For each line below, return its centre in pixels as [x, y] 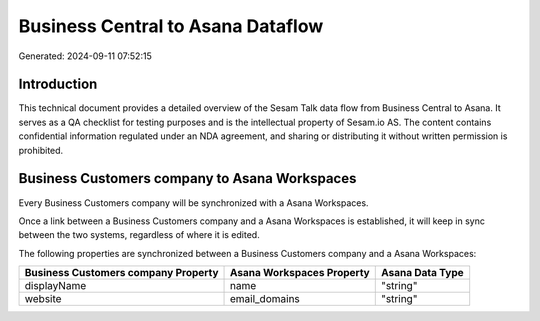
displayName [55, 286]
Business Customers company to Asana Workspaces [187, 178]
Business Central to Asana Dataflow [171, 26]
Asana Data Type [422, 273]
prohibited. [41, 150]
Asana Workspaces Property [299, 273]
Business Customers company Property [121, 273]
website [43, 299]
